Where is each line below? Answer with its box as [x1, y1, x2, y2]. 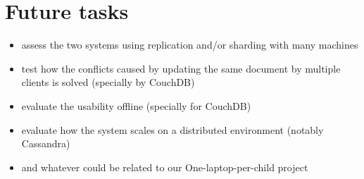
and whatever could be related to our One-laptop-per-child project [21, 159, 308, 174]
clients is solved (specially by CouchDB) [21, 75, 195, 89]
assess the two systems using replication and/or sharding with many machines [21, 37, 358, 52]
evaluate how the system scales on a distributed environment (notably [21, 122, 324, 137]
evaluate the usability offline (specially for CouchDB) [21, 98, 251, 113]
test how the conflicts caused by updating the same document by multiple [21, 61, 341, 75]
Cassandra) [21, 136, 70, 151]
